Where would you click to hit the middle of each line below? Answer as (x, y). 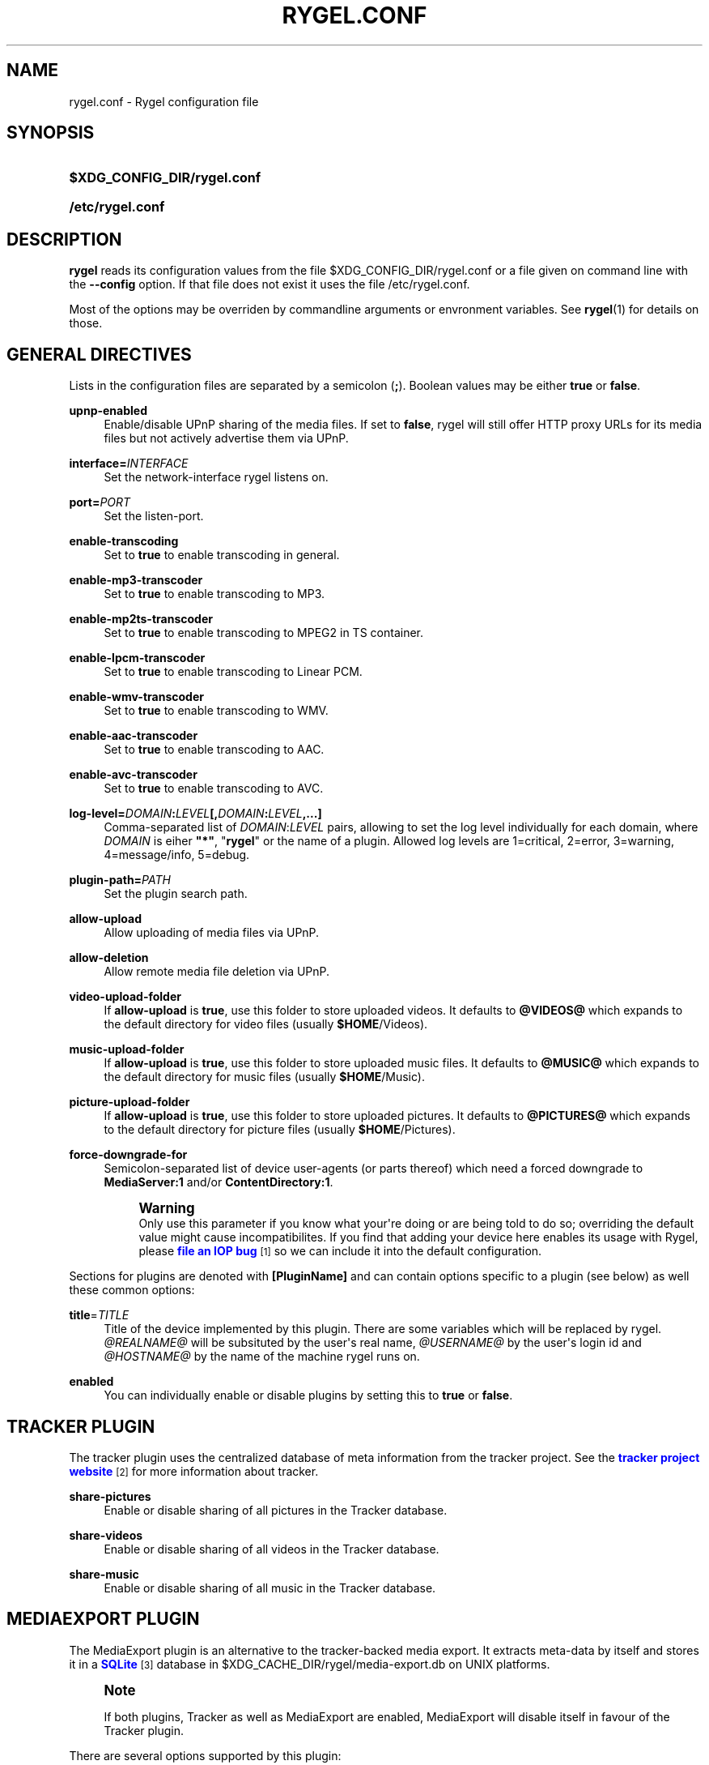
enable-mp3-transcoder (136, 580)
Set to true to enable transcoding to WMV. (216, 711)
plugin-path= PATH (120, 880)
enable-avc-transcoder (133, 775)
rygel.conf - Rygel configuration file (164, 101)
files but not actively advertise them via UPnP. (226, 438)
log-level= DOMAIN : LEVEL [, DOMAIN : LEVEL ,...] (195, 814)
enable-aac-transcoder (134, 736)
